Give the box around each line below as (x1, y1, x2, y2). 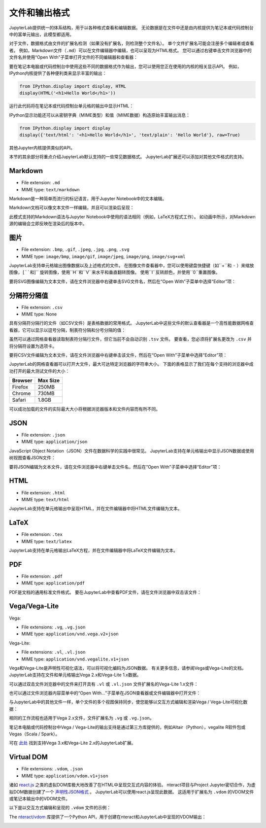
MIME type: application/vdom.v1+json (21, 773, 108, 779)
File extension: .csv (21, 304, 63, 310)
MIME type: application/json (21, 439, 88, 445)
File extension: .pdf (21, 573, 63, 579)
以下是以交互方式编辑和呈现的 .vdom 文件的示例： (9, 805, 111, 811)
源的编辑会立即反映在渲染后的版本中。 (9, 221, 87, 227)
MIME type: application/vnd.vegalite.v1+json (21, 656, 129, 662)
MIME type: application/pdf (21, 580, 85, 586)
